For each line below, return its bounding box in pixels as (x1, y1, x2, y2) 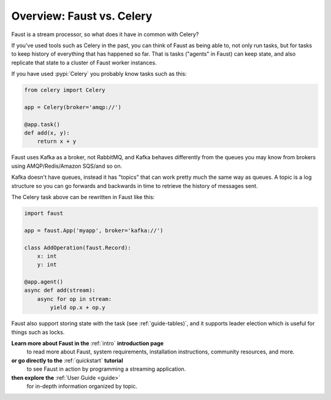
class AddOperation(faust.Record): (24, 244, 131, 251)
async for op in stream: (37, 295, 112, 303)
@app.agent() (24, 279, 64, 285)
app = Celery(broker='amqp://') (24, 104, 122, 110)
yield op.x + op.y (50, 304, 105, 311)
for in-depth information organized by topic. (26, 382, 138, 390)
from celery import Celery (24, 86, 105, 94)
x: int (37, 252, 57, 260)
